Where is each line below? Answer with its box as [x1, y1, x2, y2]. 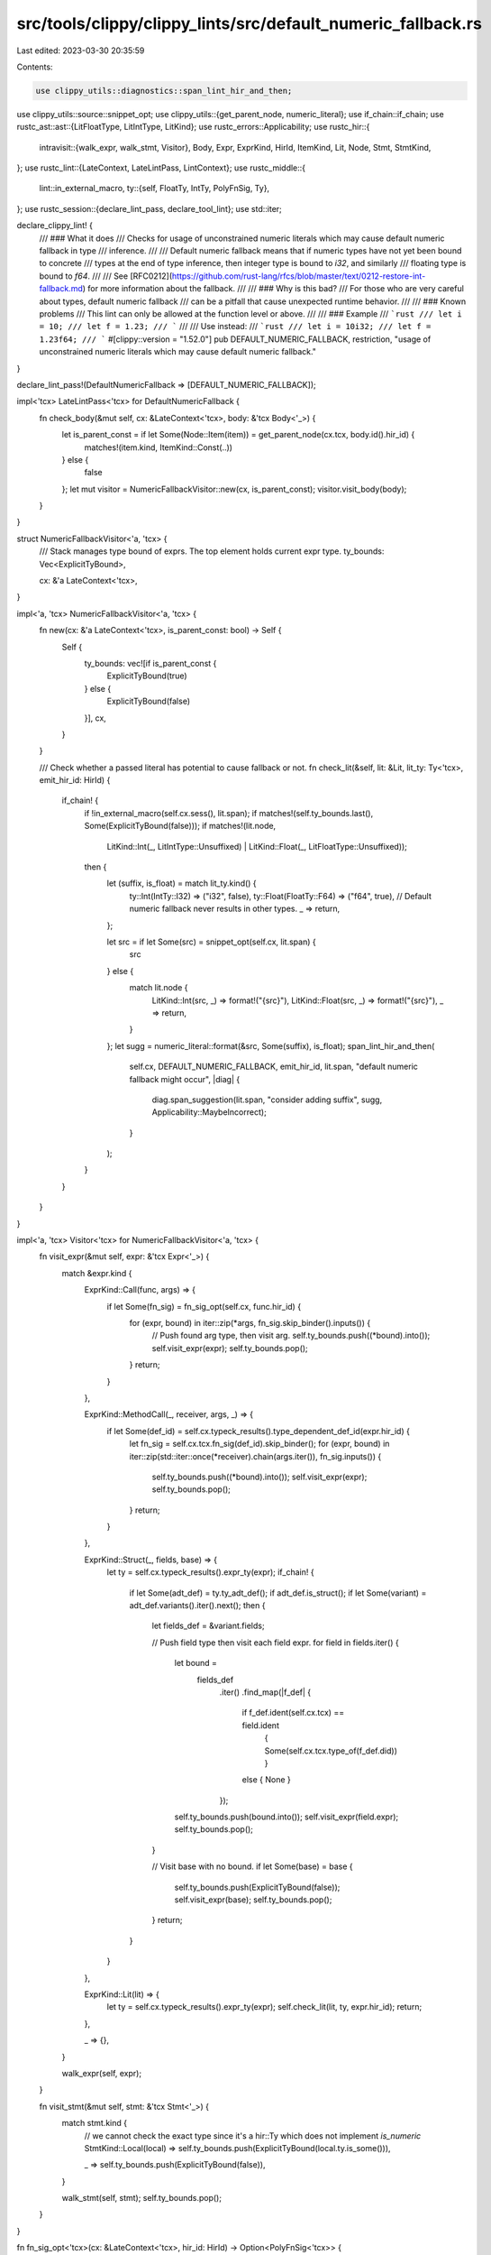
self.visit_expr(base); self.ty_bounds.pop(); [174, 1894, 332, 1905]
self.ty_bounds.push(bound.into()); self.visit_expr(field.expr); [174, 1811, 399, 1822]
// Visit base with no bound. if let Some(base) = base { [151, 1861, 353, 1872]
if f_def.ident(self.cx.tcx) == [241, 1707, 345, 1718]
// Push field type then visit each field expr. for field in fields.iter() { [151, 1637, 400, 1648]
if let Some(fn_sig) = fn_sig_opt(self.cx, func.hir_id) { [106, 1301, 302, 1312]
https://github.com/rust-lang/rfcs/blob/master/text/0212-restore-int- [171, 271, 426, 281]
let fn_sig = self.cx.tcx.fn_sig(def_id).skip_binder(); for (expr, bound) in [129, 1439, 390, 1450]
